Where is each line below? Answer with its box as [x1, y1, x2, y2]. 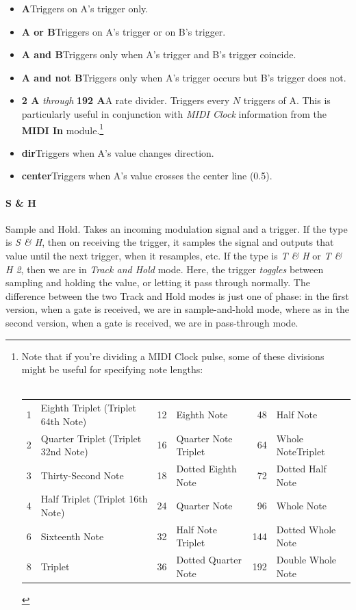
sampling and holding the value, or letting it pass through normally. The [5, 275, 310, 290]
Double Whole [276, 552, 337, 567]
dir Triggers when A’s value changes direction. [21, 145, 214, 160]
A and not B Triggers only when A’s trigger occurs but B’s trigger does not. [21, 70, 346, 84]
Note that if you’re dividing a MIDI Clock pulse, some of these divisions [21, 348, 325, 363]
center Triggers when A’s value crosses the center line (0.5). [21, 168, 272, 183]
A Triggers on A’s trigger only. [21, 1, 149, 15]
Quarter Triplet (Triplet [40, 431, 142, 445]
